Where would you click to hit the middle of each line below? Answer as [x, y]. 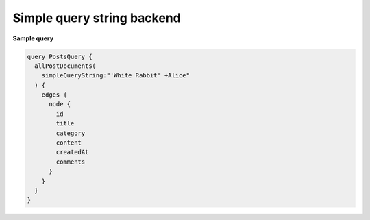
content [69, 143]
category [71, 133]
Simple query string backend [97, 18]
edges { [54, 95]
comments [71, 162]
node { [60, 104]
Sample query [33, 38]
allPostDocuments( [65, 66]
